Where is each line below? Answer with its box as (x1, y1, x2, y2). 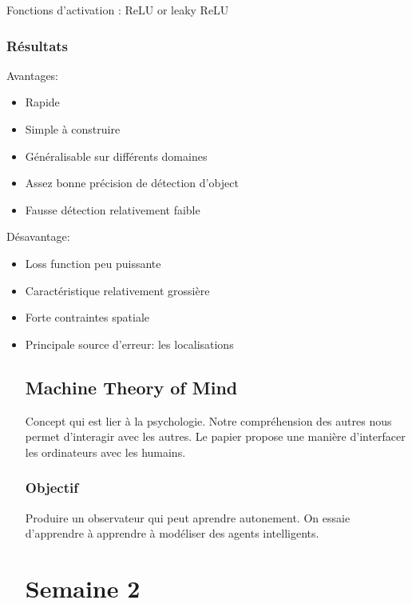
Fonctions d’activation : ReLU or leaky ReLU (6, 2, 229, 18)
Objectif (25, 478, 78, 498)
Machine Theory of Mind (25, 374, 238, 399)
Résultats (6, 35, 69, 55)
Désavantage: (6, 228, 70, 245)
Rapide (25, 94, 60, 110)
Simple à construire (25, 121, 121, 137)
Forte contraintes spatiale (25, 309, 150, 326)
